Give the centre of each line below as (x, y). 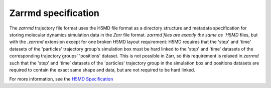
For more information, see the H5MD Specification (61, 79)
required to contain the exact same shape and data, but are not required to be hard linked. (102, 69)
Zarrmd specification (54, 13)
